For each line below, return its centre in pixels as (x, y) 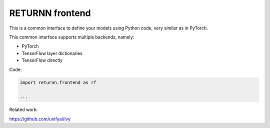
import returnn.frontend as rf (58, 83)
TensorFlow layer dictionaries (52, 53)
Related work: (23, 109)
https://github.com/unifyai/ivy (40, 119)
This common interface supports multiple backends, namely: (72, 37)
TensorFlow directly (42, 60)
